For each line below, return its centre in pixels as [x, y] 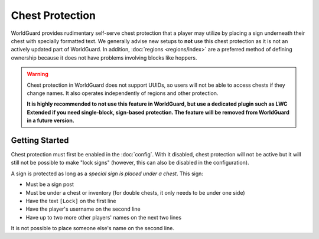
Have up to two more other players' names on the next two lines [104, 217]
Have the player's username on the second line [83, 209]
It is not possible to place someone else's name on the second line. [92, 228]
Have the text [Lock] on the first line [71, 201]
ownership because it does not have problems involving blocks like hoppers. [104, 58]
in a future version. [51, 120]
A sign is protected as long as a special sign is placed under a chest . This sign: [107, 173]
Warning [38, 74]
